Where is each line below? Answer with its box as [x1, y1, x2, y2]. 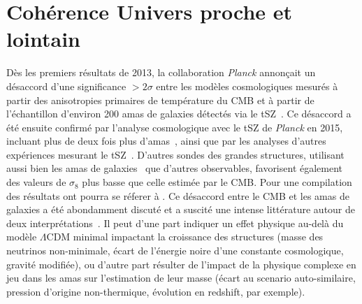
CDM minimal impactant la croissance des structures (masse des [46, 229, 324, 244]
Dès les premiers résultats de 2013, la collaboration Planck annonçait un [6, 65, 316, 80]
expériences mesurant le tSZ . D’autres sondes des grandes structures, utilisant [6, 147, 345, 161]
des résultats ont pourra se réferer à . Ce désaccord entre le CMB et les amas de [6, 188, 349, 203]
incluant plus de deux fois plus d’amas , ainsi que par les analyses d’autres [6, 133, 326, 148]
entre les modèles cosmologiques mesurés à [156, 78, 338, 93]
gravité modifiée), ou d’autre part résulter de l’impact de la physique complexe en [6, 256, 356, 271]
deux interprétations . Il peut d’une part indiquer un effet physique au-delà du [6, 215, 344, 230]
